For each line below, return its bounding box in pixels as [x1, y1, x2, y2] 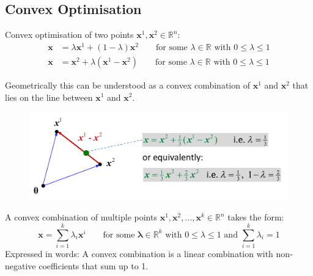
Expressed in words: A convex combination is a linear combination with [5, 247, 273, 260]
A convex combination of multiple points [5, 211, 157, 223]
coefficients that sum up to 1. [39, 259, 149, 272]
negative [5, 259, 36, 272]
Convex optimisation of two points [5, 28, 134, 41]
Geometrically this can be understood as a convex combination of [5, 78, 250, 91]
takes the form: [227, 211, 284, 223]
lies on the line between [5, 90, 93, 103]
